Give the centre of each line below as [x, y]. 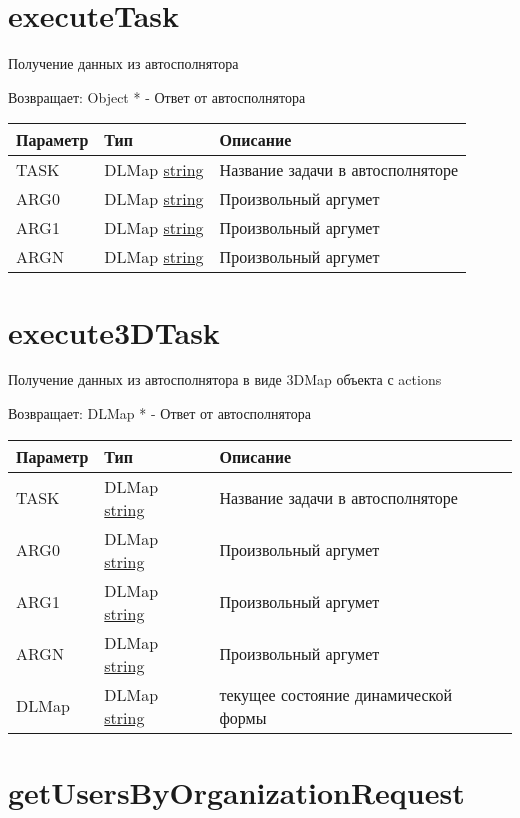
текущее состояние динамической [336, 694]
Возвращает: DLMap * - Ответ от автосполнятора [159, 413]
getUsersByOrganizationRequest [236, 791]
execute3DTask [114, 331]
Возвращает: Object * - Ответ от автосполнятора [157, 96]
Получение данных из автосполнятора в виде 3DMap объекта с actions [225, 379]
